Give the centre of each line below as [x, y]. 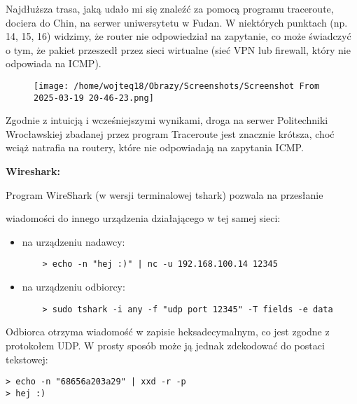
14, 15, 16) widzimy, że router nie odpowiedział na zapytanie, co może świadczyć [178, 36]
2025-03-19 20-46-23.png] [94, 98]
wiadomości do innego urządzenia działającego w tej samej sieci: [143, 218]
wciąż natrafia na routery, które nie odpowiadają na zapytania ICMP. [155, 147]
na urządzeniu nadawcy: [73, 241]
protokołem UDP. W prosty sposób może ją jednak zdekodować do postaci [165, 345]
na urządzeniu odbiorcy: [73, 287]
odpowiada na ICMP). [54, 63]
